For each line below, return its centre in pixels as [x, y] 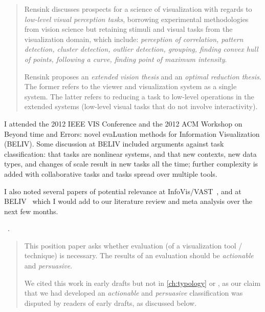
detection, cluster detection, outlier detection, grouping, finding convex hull [141, 49]
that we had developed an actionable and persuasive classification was [134, 293]
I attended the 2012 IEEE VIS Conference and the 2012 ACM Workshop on [123, 123]
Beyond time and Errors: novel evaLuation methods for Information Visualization [132, 133]
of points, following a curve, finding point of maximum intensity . [126, 59]
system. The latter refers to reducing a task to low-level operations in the [139, 96]
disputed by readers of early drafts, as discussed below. [111, 303]
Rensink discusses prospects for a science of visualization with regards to [138, 9]
